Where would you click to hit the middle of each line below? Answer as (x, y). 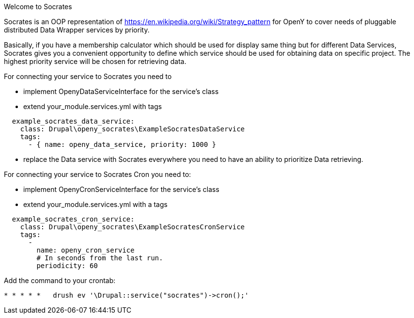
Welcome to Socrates (38, 7)
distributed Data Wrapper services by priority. (77, 30)
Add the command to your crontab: (60, 280)
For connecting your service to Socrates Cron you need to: (98, 174)
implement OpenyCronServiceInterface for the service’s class (121, 189)
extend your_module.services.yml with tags (93, 106)
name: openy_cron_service (85, 250)
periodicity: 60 (67, 266)
